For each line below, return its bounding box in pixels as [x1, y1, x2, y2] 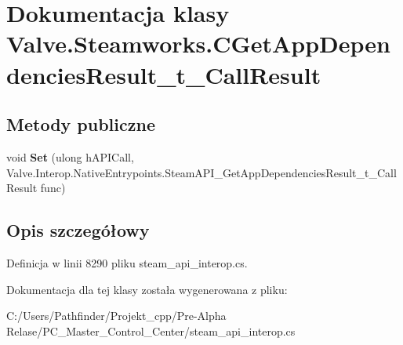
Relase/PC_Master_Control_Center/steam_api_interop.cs [6, 322, 296, 339]
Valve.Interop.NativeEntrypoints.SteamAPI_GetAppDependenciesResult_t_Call [6, 164, 397, 180]
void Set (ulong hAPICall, [6, 148, 134, 165]
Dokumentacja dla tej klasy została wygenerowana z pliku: [6, 281, 288, 297]
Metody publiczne [6, 112, 155, 136]
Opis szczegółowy [6, 218, 150, 242]
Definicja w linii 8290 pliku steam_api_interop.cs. [6, 254, 248, 271]
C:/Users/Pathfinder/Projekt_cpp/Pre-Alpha [6, 307, 227, 324]
